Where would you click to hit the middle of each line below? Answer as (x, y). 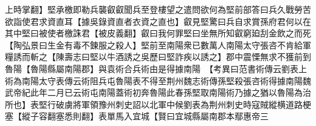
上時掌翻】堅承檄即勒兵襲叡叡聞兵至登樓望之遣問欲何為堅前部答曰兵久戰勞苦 (158, 9)
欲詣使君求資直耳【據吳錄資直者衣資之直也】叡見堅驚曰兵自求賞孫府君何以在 (158, 21)
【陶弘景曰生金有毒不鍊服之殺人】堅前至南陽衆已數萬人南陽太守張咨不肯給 (154, 45)
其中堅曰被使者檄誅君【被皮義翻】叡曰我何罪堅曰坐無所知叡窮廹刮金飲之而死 (158, 33)
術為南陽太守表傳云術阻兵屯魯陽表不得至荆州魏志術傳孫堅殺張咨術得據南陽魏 (158, 80)
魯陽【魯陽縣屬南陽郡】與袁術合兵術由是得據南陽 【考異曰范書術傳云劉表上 (156, 68)
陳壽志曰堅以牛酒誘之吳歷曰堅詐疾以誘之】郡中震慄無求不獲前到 (183, 57)
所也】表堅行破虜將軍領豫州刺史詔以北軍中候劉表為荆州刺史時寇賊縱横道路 (154, 104)
